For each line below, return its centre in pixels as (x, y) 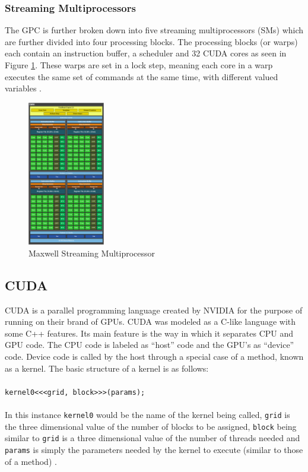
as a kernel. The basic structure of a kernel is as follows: (107, 368)
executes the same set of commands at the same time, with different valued (142, 76)
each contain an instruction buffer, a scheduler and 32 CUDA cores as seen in (146, 53)
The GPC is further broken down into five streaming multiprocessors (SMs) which (154, 30)
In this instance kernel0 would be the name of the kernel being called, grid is (147, 414)
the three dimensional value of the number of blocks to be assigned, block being (151, 426)
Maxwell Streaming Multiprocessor (92, 253)
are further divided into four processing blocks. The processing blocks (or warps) (151, 41)
